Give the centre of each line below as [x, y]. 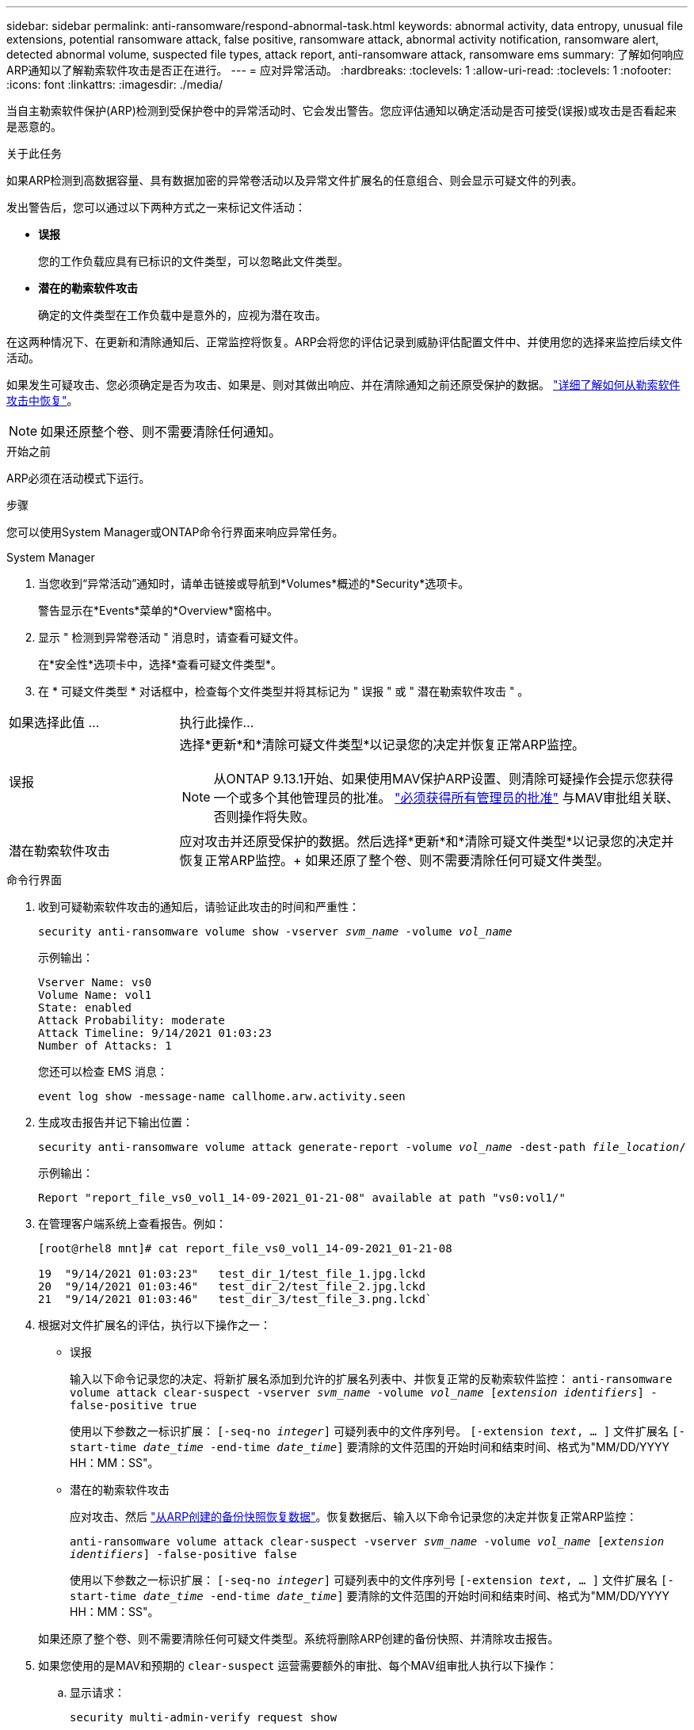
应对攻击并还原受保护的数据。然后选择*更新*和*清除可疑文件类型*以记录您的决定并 [427, 841]
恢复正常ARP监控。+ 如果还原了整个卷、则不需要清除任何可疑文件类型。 [395, 860]
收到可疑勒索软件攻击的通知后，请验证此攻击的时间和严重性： [199, 907]
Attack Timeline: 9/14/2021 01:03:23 [155, 1033]
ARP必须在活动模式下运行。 [78, 478]
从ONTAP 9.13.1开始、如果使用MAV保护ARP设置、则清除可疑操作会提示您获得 [444, 779]
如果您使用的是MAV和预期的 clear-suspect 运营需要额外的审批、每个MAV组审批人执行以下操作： [298, 1665]
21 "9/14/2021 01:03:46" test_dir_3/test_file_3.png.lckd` [235, 1299]
